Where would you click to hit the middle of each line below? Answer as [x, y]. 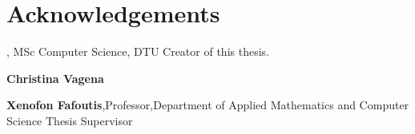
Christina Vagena [55, 78]
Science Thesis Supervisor [70, 120]
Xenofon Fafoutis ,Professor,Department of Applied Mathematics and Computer [208, 105]
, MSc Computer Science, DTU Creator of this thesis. [138, 51]
